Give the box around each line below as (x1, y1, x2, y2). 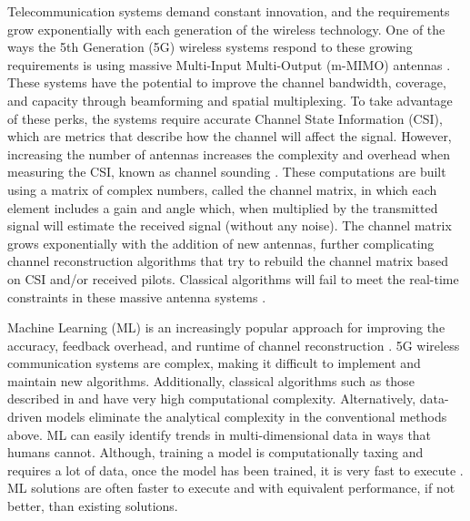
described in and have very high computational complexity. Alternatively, (7, 389, 416, 408)
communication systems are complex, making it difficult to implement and (7, 353, 421, 373)
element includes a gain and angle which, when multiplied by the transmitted (7, 198, 438, 217)
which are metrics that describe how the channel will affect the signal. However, (7, 127, 452, 146)
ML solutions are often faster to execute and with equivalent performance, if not (7, 478, 455, 497)
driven (7, 407, 43, 426)
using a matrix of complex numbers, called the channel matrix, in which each (7, 179, 437, 199)
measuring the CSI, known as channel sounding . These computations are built (7, 162, 446, 181)
